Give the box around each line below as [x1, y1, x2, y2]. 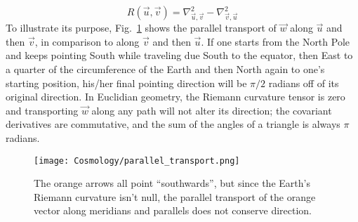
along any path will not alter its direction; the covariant [91, 103, 332, 117]
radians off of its [268, 75, 339, 90]
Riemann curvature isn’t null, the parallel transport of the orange [34, 189, 316, 204]
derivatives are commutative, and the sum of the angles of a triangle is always [6, 117, 340, 131]
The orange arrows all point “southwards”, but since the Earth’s [34, 176, 310, 190]
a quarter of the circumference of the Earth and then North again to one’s [6, 62, 325, 77]
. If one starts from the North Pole [201, 34, 350, 48]
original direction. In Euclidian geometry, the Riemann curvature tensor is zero [6, 89, 345, 104]
